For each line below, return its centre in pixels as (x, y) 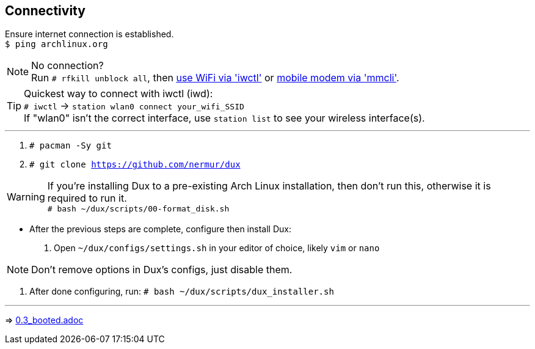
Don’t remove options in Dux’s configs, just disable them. (162, 270)
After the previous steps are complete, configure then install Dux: (160, 229)
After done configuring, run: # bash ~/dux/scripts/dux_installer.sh (182, 292)
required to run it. (87, 198)
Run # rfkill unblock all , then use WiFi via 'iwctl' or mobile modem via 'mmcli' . (215, 78)
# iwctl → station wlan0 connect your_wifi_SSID (134, 106)
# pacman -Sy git (71, 146)
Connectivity (45, 11)
